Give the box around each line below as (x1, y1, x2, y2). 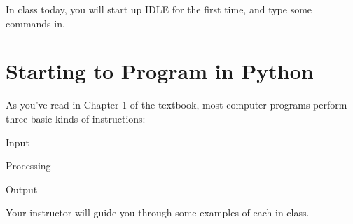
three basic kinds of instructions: (6, 111, 146, 125)
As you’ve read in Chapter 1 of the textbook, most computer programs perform (6, 97, 347, 112)
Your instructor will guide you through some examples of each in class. (6, 205, 310, 220)
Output (6, 181, 38, 196)
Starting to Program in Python (6, 57, 314, 85)
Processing (6, 158, 51, 173)
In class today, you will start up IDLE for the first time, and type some (6, 2, 312, 16)
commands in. (6, 15, 65, 30)
